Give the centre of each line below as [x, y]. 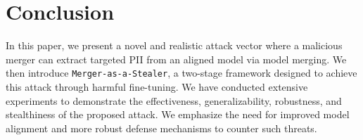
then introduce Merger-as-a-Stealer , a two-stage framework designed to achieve [181, 73]
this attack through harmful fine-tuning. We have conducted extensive [157, 86]
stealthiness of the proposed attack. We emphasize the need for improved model [178, 114]
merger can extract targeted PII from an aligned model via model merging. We [176, 59]
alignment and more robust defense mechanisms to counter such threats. [161, 128]
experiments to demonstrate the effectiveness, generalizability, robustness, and [174, 100]
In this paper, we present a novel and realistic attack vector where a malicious [174, 45]
